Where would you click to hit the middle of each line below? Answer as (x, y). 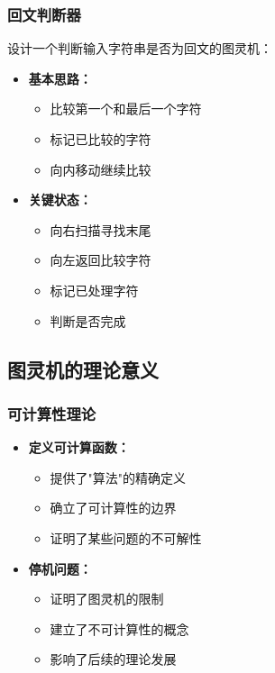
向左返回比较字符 (101, 260)
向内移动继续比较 (101, 169)
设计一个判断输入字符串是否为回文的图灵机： (140, 48)
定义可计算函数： (79, 447)
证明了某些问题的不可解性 (126, 537)
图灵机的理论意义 (83, 369)
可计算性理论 (52, 413)
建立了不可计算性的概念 (119, 628)
